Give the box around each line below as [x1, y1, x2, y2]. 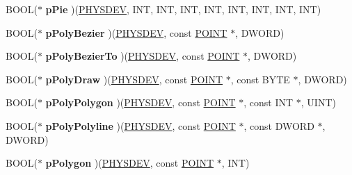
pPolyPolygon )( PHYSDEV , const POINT [45, 95, 236, 110]
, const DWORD [243, 118, 314, 133]
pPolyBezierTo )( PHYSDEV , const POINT [45, 49, 240, 63]
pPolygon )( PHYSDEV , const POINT [45, 156, 214, 170]
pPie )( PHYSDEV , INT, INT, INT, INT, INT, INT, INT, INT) [45, 2, 321, 16]
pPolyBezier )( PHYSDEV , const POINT [45, 25, 227, 40]
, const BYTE [230, 72, 290, 86]
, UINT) [301, 95, 336, 110]
